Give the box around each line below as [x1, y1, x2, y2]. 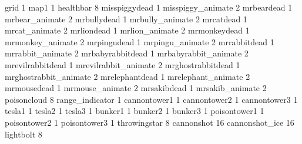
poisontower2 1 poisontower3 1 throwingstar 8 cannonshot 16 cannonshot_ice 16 [5, 116, 294, 128]
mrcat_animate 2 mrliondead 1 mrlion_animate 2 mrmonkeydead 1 [5, 24, 250, 36]
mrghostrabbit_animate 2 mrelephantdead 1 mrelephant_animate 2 [5, 70, 250, 82]
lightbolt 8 [5, 128, 42, 140]
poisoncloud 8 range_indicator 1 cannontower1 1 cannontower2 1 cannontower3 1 [5, 93, 298, 105]
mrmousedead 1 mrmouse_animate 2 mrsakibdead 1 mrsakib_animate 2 [5, 82, 267, 94]
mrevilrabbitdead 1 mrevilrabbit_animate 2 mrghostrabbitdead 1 [5, 58, 240, 71]
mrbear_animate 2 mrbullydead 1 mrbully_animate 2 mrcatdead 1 [5, 12, 247, 25]
